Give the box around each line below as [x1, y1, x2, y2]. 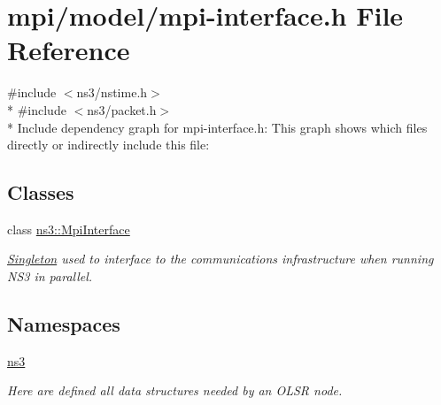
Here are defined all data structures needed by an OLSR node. [7, 381, 343, 400]
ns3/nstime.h [76, 83, 148, 102]
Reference [7, 32, 130, 68]
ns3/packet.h [87, 100, 157, 118]
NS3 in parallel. [7, 267, 93, 286]
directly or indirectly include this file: [7, 135, 210, 154]
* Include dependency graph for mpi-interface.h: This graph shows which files [7, 118, 428, 136]
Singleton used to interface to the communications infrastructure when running [7, 249, 434, 268]
